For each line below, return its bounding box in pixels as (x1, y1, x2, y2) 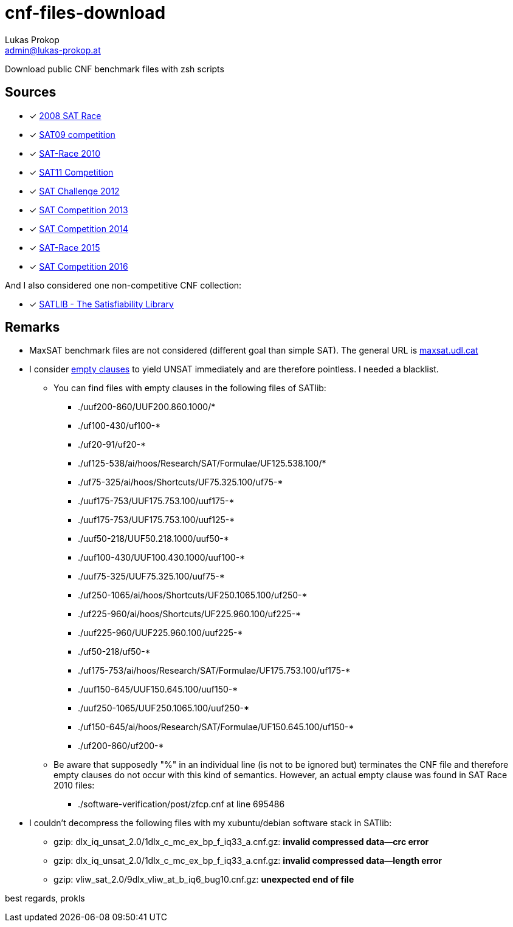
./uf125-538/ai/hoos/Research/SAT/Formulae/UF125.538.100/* (78, 458, 326, 469)
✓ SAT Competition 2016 (29, 261, 128, 272)
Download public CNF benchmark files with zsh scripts (5, 63, 224, 74)
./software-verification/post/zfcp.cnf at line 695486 (78, 799, 285, 810)
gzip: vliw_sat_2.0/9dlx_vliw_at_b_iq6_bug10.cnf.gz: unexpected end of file (53, 874, 354, 885)
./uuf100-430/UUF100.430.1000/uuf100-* (78, 552, 246, 563)
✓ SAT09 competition (29, 129, 115, 140)
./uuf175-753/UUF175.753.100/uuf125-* (78, 515, 235, 525)
